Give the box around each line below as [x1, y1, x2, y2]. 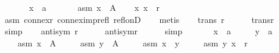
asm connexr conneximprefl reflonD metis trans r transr [4, 13, 274, 25]
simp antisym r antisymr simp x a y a [4, 25, 273, 37]
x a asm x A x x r [29, 1, 160, 13]
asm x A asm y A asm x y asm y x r [17, 36, 248, 49]
